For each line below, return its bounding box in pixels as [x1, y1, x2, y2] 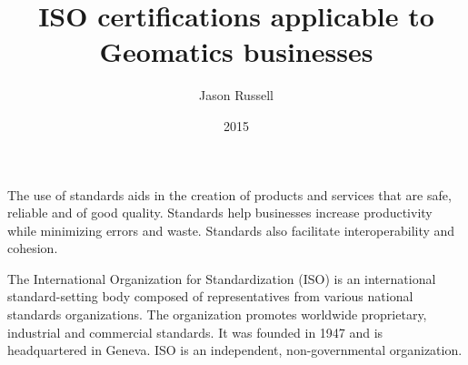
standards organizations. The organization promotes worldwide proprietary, [7, 305, 427, 324]
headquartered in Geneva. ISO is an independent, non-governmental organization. [7, 340, 463, 360]
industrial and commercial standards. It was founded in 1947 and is [7, 322, 383, 341]
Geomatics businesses [99, 33, 373, 70]
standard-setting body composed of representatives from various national [7, 287, 413, 306]
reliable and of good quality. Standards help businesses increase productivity [7, 203, 433, 222]
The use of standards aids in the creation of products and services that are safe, [7, 185, 452, 204]
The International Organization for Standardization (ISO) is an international [7, 269, 436, 288]
